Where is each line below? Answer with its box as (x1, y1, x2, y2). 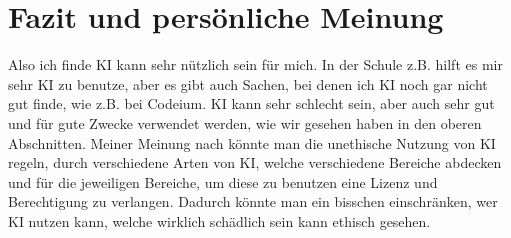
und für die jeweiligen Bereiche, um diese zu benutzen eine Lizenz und (8, 171, 438, 192)
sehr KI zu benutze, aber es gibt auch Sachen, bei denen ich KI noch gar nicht (8, 73, 488, 94)
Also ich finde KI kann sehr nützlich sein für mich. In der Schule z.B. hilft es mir (8, 54, 503, 75)
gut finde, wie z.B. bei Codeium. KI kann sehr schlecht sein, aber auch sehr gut (8, 93, 495, 114)
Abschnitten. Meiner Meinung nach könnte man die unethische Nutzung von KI (8, 132, 496, 153)
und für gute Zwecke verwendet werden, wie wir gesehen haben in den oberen (8, 112, 482, 133)
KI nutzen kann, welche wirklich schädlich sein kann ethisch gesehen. (8, 210, 431, 231)
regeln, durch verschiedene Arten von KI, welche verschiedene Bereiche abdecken (8, 152, 502, 173)
